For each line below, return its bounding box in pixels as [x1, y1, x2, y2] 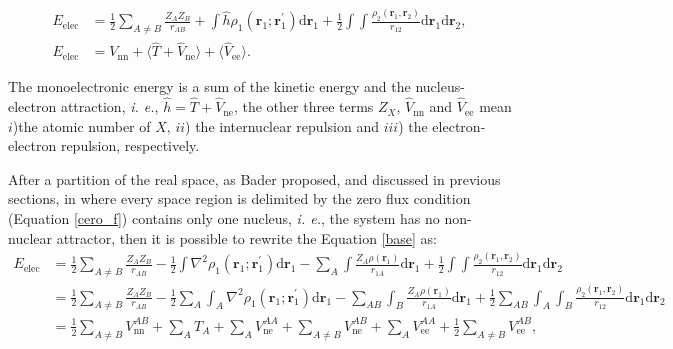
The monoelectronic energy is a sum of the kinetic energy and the [8, 76, 411, 97]
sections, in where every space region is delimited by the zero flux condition [8, 188, 471, 209]
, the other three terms [233, 96, 374, 117]
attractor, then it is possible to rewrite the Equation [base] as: [56, 227, 437, 248]
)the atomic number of [12, 115, 151, 136]
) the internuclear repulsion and [185, 115, 379, 136]
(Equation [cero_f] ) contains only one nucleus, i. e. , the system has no [8, 208, 440, 229]
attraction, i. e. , [60, 96, 159, 117]
